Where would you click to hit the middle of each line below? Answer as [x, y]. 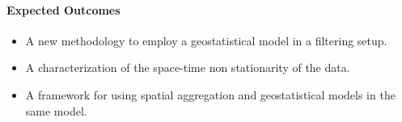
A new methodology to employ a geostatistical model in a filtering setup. [206, 40]
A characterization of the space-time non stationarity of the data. [188, 67]
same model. [56, 110]
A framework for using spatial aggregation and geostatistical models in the [210, 94]
